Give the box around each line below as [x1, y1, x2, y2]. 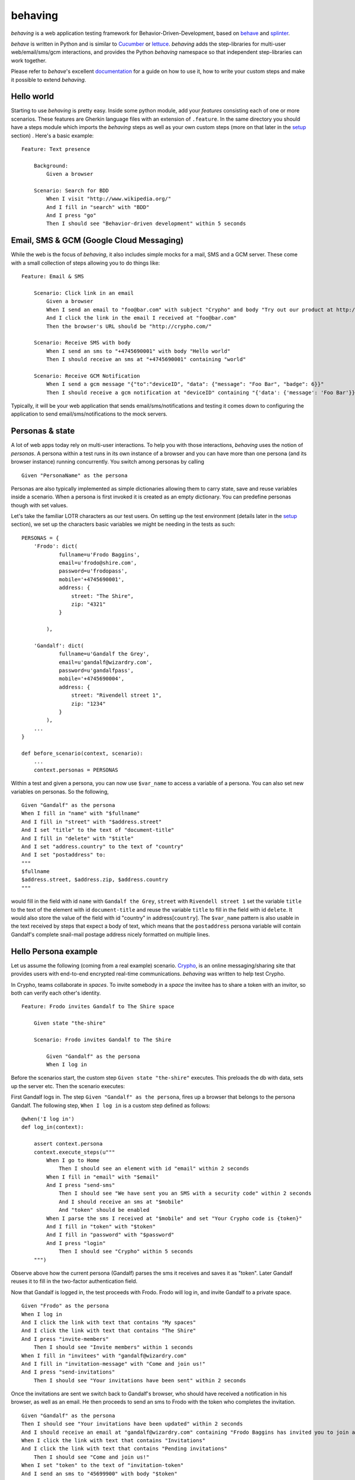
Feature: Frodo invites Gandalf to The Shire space [21, 1003, 175, 1010]
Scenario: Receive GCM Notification [33, 372, 140, 379]
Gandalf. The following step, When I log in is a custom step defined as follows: [11, 1102, 211, 1109]
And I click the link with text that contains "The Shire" [21, 1327, 196, 1334]
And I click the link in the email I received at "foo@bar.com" [46, 314, 237, 321]
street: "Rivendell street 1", [71, 692, 162, 699]
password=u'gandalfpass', [59, 667, 134, 674]
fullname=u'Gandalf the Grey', [59, 651, 150, 657]
